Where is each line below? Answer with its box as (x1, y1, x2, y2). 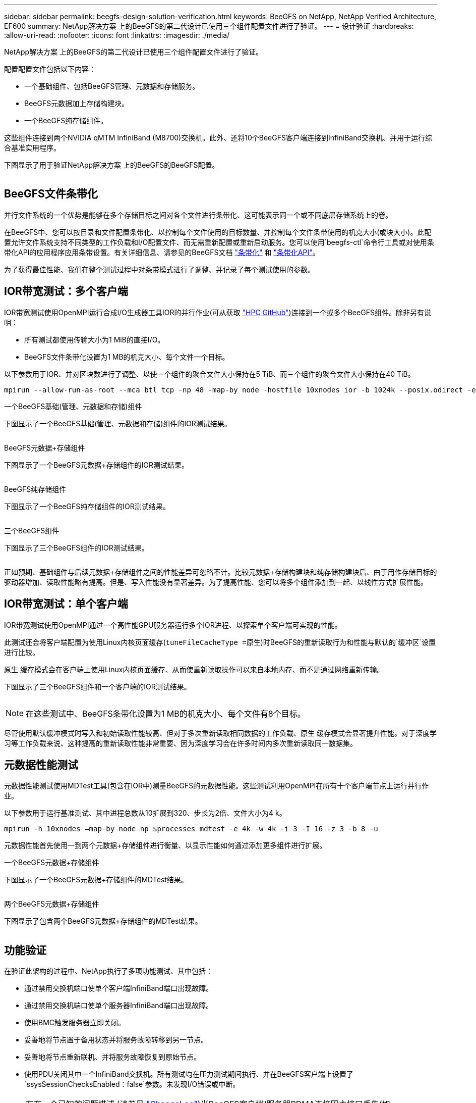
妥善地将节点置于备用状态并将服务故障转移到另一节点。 (24, 1035, 208, 1044)
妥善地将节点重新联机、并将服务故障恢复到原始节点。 (24, 1052, 201, 1062)
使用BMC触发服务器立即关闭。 (24, 1018, 126, 1027)
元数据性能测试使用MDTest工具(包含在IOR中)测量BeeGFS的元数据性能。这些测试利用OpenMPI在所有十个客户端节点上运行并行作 (4, 781, 429, 790)
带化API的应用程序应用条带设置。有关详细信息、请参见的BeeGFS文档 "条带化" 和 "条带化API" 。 (4, 247, 320, 257)
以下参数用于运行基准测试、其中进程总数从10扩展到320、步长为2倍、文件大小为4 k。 (4, 809, 286, 818)
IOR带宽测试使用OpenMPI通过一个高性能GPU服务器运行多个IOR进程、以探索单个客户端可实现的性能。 (4, 620, 342, 629)
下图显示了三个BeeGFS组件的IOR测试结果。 (4, 543, 149, 552)
